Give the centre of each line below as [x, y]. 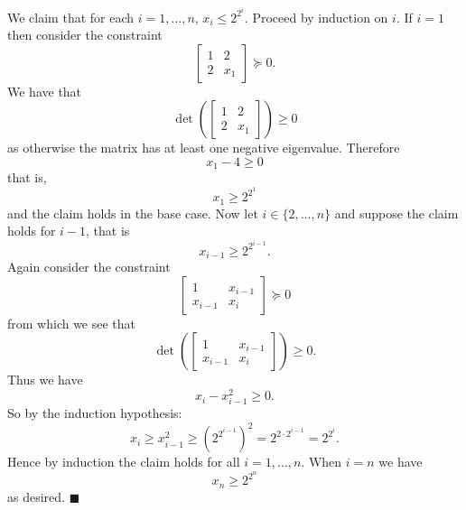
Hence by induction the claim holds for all [124, 462]
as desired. [36, 496]
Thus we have [45, 380]
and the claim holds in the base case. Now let [133, 213]
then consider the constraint [85, 35]
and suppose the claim [396, 213]
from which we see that [72, 323]
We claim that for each [71, 17]
